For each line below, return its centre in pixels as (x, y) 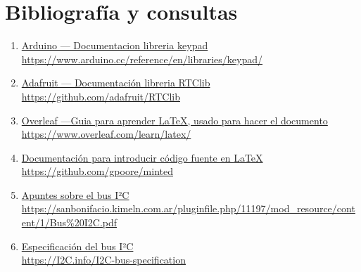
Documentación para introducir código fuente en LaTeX (142, 157)
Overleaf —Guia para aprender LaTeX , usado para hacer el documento (175, 120)
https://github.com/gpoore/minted (97, 171)
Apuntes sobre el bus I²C (75, 194)
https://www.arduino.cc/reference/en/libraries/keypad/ (142, 59)
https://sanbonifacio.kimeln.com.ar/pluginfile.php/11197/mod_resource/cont (188, 208)
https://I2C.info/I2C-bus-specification (103, 260)
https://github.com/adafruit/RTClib (101, 96)
